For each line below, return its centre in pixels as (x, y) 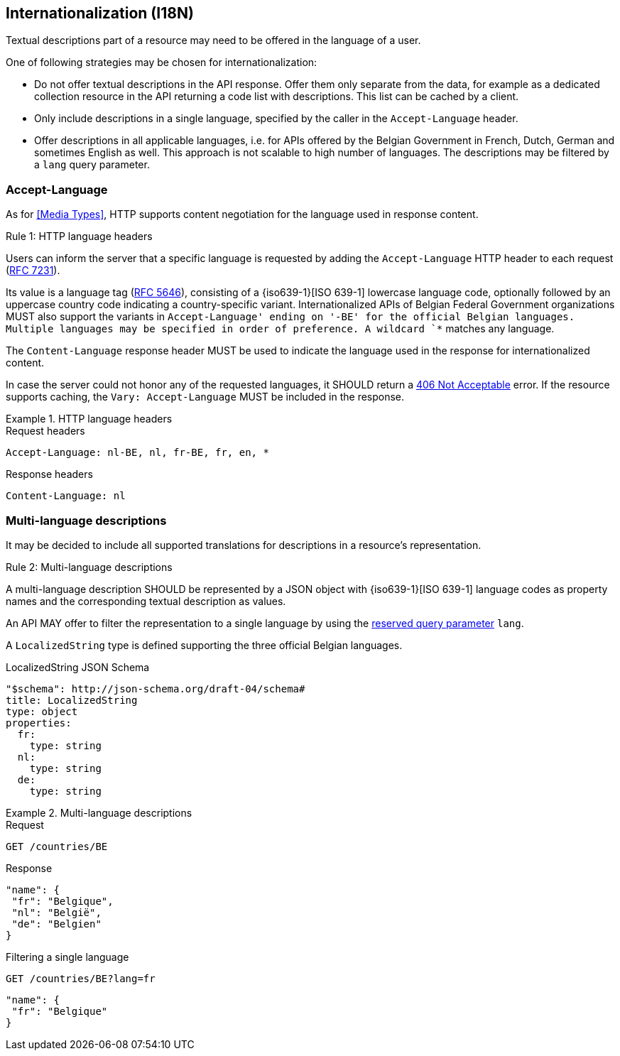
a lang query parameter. (92, 165)
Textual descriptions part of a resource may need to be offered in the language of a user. (213, 40)
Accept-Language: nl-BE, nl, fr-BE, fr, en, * (137, 453)
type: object (42, 711)
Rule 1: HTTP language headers (79, 236)
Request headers (45, 431)
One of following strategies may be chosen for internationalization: (162, 62)
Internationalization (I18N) (100, 13)
